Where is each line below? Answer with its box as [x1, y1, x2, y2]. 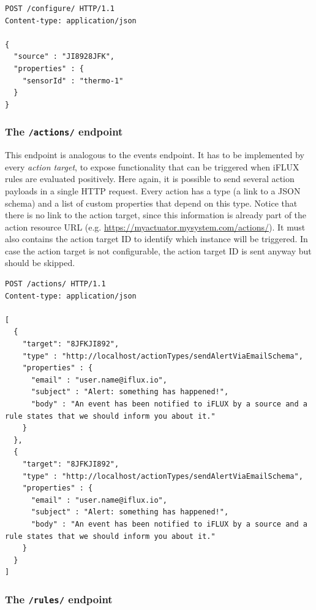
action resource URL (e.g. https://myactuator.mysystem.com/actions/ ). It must [5, 220, 306, 233]
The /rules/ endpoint [5, 591, 113, 606]
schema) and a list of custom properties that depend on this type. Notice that [5, 196, 298, 209]
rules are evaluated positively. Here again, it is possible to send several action [5, 172, 295, 185]
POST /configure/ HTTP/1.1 [5, 4, 115, 13]
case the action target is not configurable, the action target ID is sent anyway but [5, 244, 312, 257]
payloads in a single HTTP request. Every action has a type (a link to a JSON [5, 184, 301, 197]
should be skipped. [5, 256, 75, 269]
